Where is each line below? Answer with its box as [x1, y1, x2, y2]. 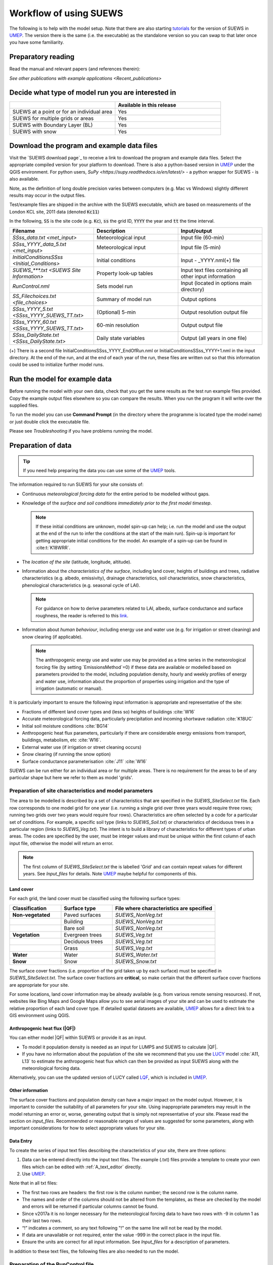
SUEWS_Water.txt [115, 951, 158, 958]
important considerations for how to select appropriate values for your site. [9, 1125, 166, 1131]
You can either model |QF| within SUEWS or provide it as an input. [9, 1035, 147, 1041]
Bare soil [64, 924, 85, 932]
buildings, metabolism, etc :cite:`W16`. [22, 737, 101, 743]
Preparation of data [9, 441, 72, 450]
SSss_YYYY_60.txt [12, 318, 57, 325]
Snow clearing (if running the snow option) [22, 751, 111, 757]
